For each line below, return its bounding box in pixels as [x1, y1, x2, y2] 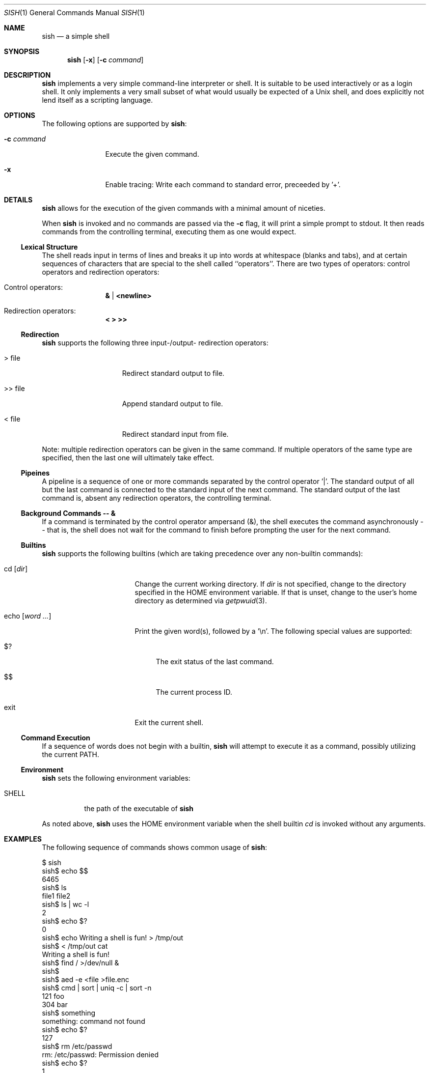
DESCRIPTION [4, 71, 51, 79]
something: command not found [42, 1017, 145, 1025]
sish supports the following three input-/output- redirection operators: [42, 339, 269, 347]
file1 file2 [42, 892, 71, 900]
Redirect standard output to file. [122, 369, 225, 377]
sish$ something [42, 1009, 96, 1017]
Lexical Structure [21, 243, 78, 251]
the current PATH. [42, 750, 99, 759]
